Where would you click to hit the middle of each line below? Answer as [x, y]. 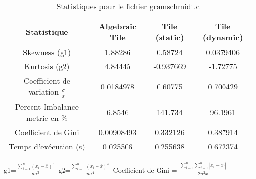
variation [44, 92]
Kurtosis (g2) [47, 66]
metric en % [47, 118]
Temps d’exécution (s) [47, 146]
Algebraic [118, 26]
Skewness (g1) [47, 52]
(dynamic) [223, 37]
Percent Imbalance [47, 106]
